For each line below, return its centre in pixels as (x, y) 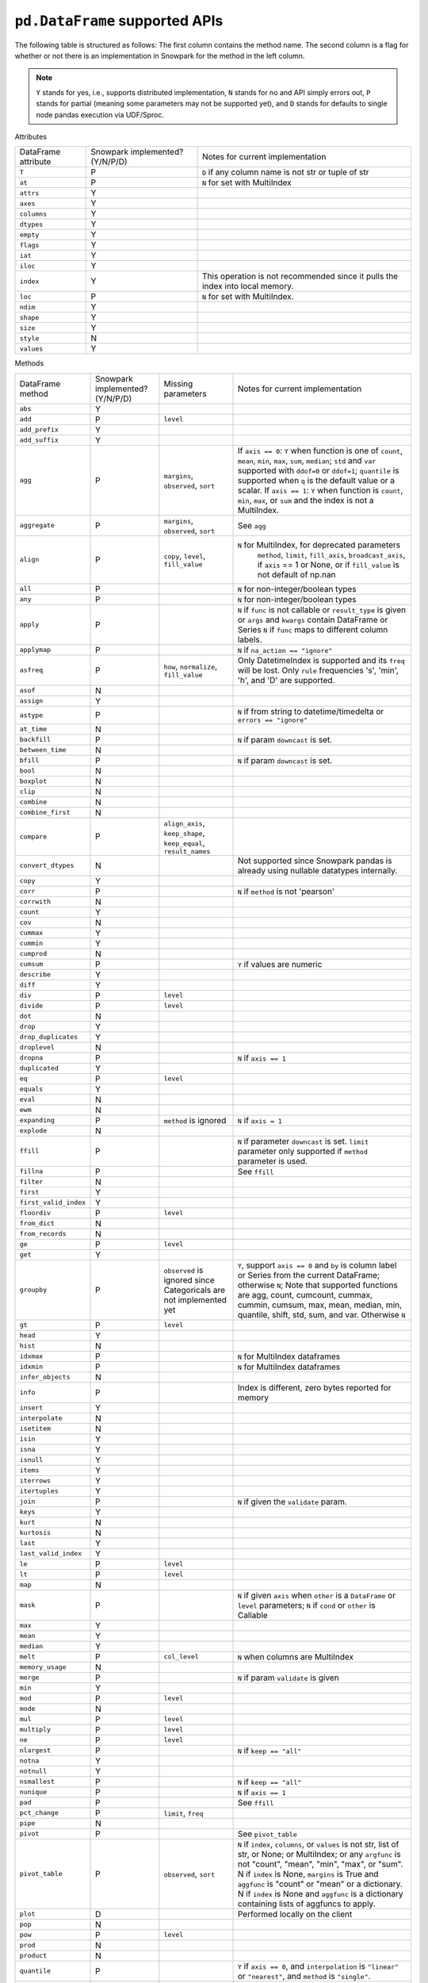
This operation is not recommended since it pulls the (300, 276)
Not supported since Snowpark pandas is (315, 861)
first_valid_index (53, 1203)
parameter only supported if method (302, 1151)
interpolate (41, 1419)
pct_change (39, 1813)
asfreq (31, 670)
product (33, 1956)
